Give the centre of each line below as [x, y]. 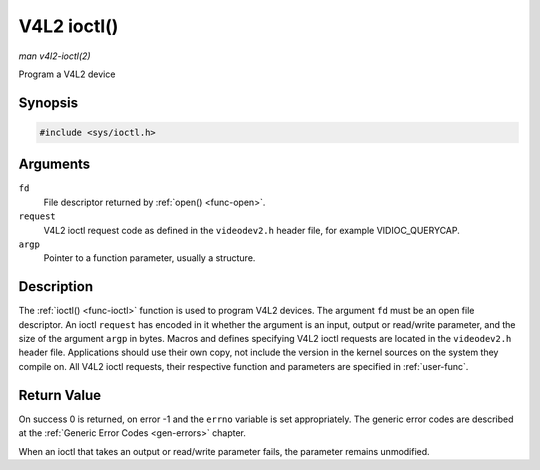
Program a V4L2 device [67, 74]
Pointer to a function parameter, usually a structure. [149, 258]
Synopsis [48, 102]
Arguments [54, 164]
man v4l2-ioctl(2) [54, 56]
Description [56, 286]
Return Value [60, 395]
